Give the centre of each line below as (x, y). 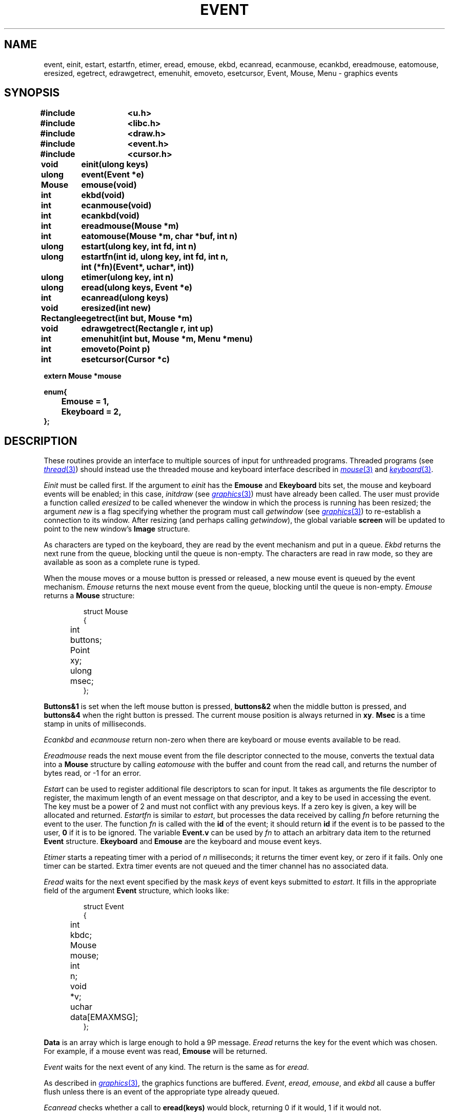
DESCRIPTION (41, 441)
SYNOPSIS (32, 93)
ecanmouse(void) (116, 205)
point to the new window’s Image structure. (117, 529)
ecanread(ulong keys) (125, 298)
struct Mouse (106, 612)
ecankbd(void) (110, 216)
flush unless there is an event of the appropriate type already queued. (162, 1092)
